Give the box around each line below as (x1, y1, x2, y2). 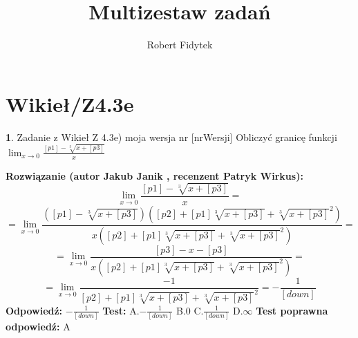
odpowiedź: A (6, 319, 70, 333)
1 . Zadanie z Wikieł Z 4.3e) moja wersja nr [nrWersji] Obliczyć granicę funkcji (6, 129, 337, 144)
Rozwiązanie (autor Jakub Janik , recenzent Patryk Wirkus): (6, 168, 303, 182)
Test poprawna (256, 303, 328, 317)
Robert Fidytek (147, 37, 213, 52)
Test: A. (102, 303, 140, 317)
